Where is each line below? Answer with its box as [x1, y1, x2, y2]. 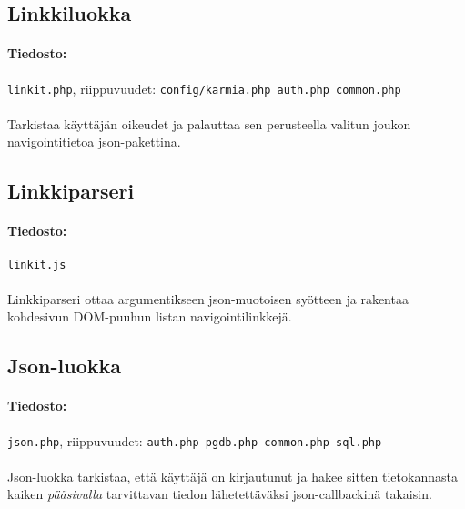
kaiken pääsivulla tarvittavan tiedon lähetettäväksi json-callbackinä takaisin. [7, 484, 432, 504]
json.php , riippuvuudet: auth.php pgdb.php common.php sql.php [7, 431, 382, 450]
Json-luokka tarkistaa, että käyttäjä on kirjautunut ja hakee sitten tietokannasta [7, 466, 458, 485]
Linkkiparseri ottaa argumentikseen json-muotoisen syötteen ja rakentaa [7, 289, 409, 308]
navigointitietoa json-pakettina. [7, 132, 181, 151]
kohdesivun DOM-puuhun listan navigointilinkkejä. [7, 307, 292, 326]
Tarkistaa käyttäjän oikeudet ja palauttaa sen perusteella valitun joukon [7, 114, 411, 133]
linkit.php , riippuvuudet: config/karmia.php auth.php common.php [7, 78, 401, 97]
